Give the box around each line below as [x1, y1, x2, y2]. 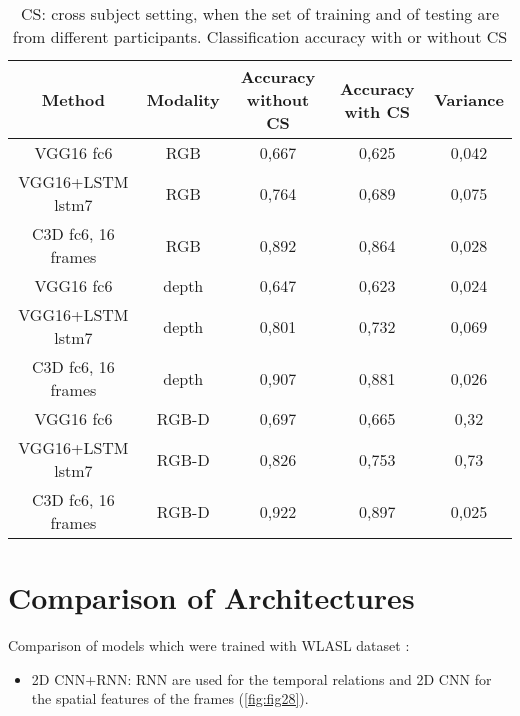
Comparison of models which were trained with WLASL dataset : [8, 635, 410, 656]
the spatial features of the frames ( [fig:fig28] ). [31, 688, 309, 709]
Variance [434, 88, 504, 111]
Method [41, 88, 105, 111]
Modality [146, 88, 220, 111]
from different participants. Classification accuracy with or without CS [12, 25, 508, 48]
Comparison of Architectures [8, 577, 415, 618]
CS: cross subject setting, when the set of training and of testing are [21, 2, 499, 25]
